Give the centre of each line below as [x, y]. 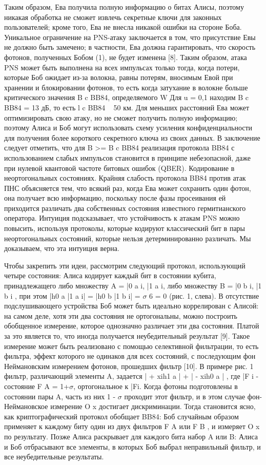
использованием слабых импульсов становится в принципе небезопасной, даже [127, 157]
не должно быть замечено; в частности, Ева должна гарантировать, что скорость [130, 47]
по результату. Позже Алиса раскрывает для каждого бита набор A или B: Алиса [131, 436]
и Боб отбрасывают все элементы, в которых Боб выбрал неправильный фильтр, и [132, 446]
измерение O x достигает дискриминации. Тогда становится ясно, [153, 406]
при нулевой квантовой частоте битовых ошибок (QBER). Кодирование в [119, 168]
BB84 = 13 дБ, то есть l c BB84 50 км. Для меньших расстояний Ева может [127, 107]
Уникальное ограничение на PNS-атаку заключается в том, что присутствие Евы [130, 37]
